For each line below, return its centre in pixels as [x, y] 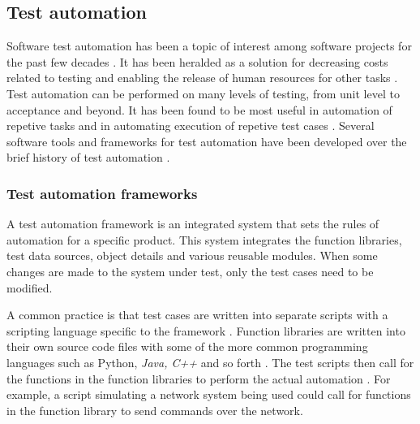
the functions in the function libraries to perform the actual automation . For [199, 378]
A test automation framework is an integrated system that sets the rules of [193, 224]
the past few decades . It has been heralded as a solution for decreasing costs [197, 61]
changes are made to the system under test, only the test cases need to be [190, 271]
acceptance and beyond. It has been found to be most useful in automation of [199, 109]
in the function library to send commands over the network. [155, 410]
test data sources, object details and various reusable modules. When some [192, 255]
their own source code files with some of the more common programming [187, 346]
